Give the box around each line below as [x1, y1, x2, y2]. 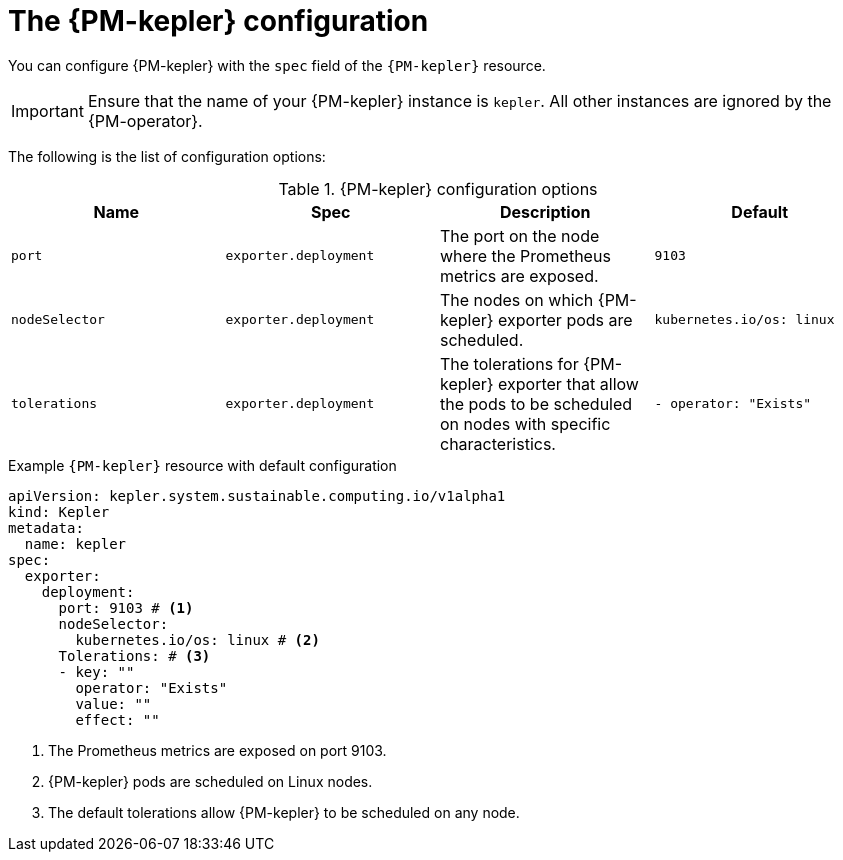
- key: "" [58, 663, 135, 680]
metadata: [8, 519, 84, 536]
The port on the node [440, 225, 600, 246]
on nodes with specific [440, 413, 611, 434]
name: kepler [24, 535, 127, 552]
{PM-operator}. [87, 110, 203, 131]
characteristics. [440, 433, 556, 454]
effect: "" [75, 711, 160, 728]
